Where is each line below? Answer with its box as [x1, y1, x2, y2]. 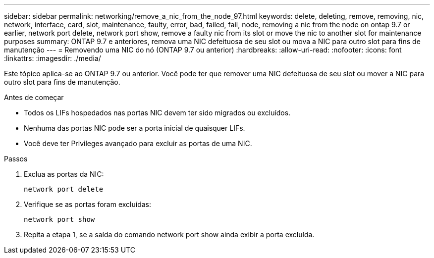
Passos [4, 155, 28, 163]
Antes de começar [4, 93, 64, 102]
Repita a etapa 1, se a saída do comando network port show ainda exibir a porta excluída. [24, 230, 315, 239]
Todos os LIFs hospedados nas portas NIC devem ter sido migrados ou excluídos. [24, 108, 291, 117]
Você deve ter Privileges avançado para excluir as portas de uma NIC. [24, 139, 252, 148]
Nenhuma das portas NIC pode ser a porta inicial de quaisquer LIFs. [24, 124, 245, 132]
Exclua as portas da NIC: [24, 170, 104, 178]
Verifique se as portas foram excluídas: [24, 200, 151, 208]
